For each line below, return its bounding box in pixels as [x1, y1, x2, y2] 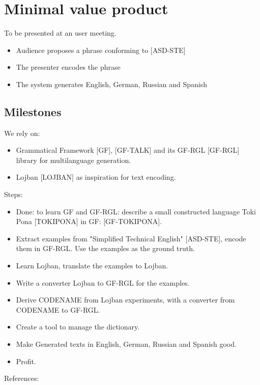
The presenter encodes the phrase [16, 62, 121, 72]
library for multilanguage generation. [16, 154, 131, 165]
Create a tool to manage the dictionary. [16, 321, 140, 332]
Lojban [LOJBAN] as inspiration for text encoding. [16, 172, 176, 182]
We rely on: [4, 127, 40, 138]
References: [4, 373, 39, 383]
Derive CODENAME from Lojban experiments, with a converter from [16, 294, 235, 305]
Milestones [4, 103, 62, 119]
